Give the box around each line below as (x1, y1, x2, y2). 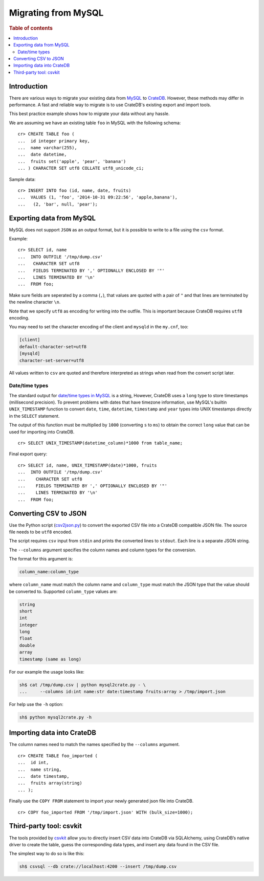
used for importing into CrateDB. (9, 429, 75, 435)
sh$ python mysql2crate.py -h (19, 714, 92, 720)
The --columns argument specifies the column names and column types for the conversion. (9, 547, 197, 553)
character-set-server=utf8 (19, 358, 84, 363)
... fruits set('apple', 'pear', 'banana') (18, 158, 127, 164)
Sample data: (9, 176, 36, 182)
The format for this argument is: (9, 556, 73, 562)
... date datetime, (18, 152, 67, 158)
